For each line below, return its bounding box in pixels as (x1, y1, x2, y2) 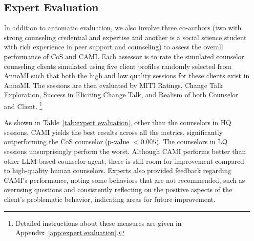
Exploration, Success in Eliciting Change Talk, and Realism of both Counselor (4, 89, 238, 100)
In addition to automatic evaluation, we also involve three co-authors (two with (4, 22, 242, 33)
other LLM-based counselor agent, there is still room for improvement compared (4, 155, 244, 166)
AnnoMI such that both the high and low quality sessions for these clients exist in (4, 70, 250, 81)
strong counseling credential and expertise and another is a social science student (4, 32, 247, 42)
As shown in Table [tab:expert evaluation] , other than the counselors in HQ (4, 117, 232, 128)
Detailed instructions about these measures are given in (15, 218, 182, 228)
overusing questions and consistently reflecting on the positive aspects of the (4, 184, 232, 195)
